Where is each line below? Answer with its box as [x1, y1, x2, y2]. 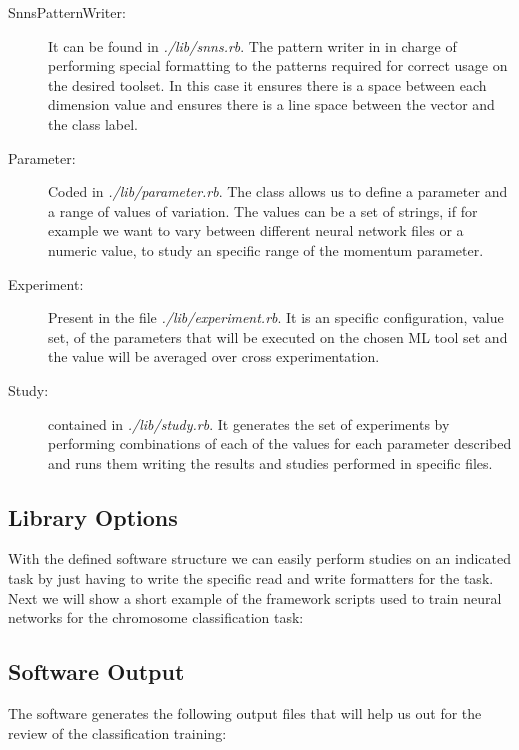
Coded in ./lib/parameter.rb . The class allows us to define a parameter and [48, 181, 508, 202]
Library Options [8, 501, 178, 532]
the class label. [48, 113, 138, 134]
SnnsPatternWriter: [8, 2, 126, 22]
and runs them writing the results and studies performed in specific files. [48, 452, 493, 473]
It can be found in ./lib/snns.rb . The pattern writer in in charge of [48, 35, 457, 56]
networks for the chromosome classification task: [8, 607, 304, 628]
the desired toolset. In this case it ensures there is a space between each [48, 74, 487, 95]
